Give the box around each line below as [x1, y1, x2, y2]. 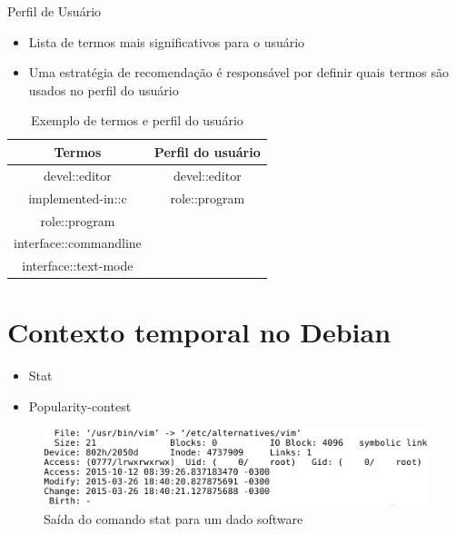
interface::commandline [14, 233, 142, 252]
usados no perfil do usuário [28, 80, 179, 99]
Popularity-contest [28, 397, 132, 415]
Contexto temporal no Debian [7, 313, 392, 351]
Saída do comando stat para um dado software [44, 509, 303, 528]
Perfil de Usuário [7, 2, 102, 20]
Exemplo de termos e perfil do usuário [30, 111, 243, 130]
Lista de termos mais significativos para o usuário [28, 32, 305, 51]
